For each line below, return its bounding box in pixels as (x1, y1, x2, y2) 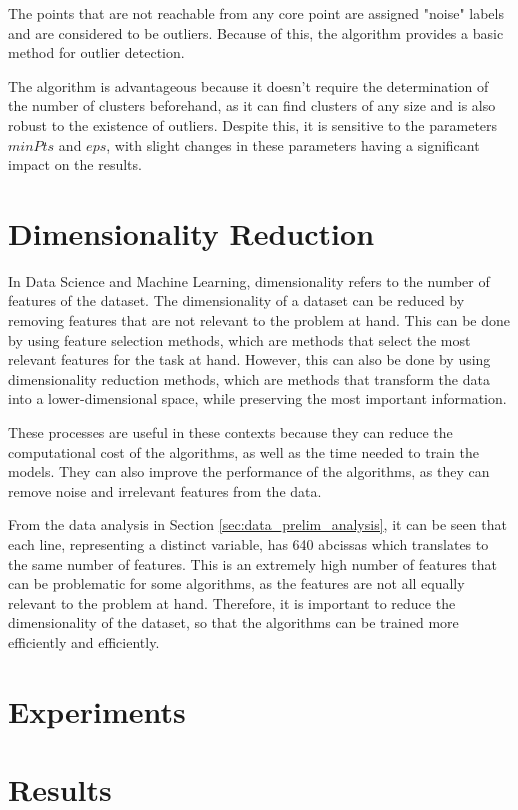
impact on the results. (8, 154, 142, 175)
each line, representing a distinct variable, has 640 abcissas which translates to (8, 534, 489, 554)
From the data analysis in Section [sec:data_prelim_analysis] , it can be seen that (8, 514, 507, 535)
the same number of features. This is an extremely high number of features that (8, 553, 498, 574)
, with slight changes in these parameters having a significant (106, 134, 480, 155)
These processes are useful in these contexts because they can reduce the (8, 422, 453, 443)
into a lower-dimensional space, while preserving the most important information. (8, 388, 507, 409)
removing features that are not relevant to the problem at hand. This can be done (8, 310, 511, 331)
